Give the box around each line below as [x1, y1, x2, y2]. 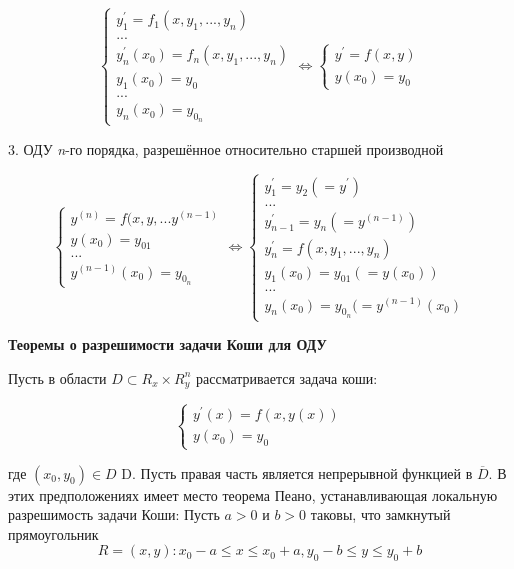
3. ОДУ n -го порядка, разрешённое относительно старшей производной [8, 138, 444, 159]
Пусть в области [8, 367, 107, 388]
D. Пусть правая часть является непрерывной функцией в [121, 462, 473, 483]
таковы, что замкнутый [310, 504, 451, 525]
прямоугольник [8, 523, 99, 544]
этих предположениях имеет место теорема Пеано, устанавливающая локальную [8, 484, 498, 505]
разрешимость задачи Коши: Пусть [8, 504, 220, 525]
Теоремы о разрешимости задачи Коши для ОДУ [8, 334, 327, 355]
